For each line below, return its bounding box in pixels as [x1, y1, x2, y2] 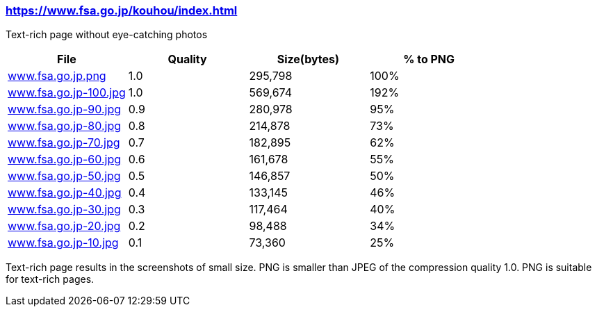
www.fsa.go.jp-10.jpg [8, 236, 119, 250]
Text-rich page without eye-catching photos [6, 28, 208, 41]
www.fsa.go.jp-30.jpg [8, 202, 121, 217]
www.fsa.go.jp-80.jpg [8, 119, 122, 133]
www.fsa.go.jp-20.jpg [8, 219, 121, 233]
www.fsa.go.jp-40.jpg [8, 186, 122, 200]
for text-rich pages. [6, 273, 95, 286]
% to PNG [403, 52, 455, 67]
